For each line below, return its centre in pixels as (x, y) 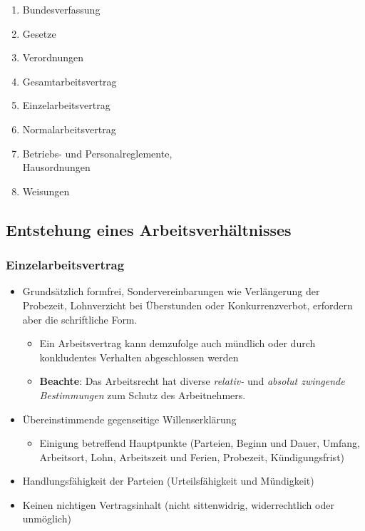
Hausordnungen (56, 167)
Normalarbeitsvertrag (69, 129)
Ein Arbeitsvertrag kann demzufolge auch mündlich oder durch (178, 343)
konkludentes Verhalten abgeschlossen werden (139, 357)
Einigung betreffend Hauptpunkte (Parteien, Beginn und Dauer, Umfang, (200, 443)
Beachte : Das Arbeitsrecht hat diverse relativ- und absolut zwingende (192, 381)
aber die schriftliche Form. (80, 319)
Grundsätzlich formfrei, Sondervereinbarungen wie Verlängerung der (171, 291)
